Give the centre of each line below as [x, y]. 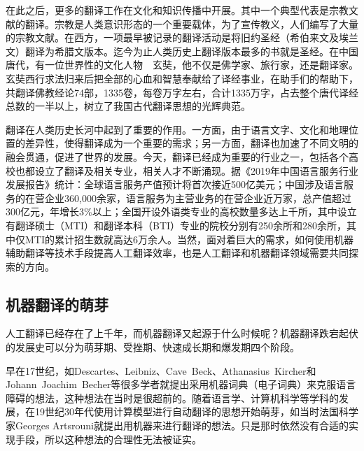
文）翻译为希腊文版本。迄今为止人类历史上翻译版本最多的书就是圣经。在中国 [182, 51]
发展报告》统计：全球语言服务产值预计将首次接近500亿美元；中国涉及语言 [175, 184]
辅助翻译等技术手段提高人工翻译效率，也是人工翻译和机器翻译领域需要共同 [177, 253]
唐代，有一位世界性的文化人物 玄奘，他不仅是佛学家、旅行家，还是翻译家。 [182, 65]
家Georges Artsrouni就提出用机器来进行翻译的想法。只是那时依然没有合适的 [177, 425]
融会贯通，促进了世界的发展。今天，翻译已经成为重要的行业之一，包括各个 [177, 156]
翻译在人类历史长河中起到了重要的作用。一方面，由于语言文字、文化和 [167, 129]
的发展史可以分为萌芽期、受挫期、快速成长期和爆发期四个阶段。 [153, 347]
